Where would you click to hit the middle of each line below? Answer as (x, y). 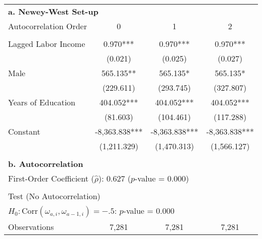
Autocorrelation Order (48, 26)
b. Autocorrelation (46, 164)
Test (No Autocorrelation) (54, 196)
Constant (24, 131)
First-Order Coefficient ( (51, 178)
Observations (31, 227)
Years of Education (42, 102)
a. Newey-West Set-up (53, 11)
